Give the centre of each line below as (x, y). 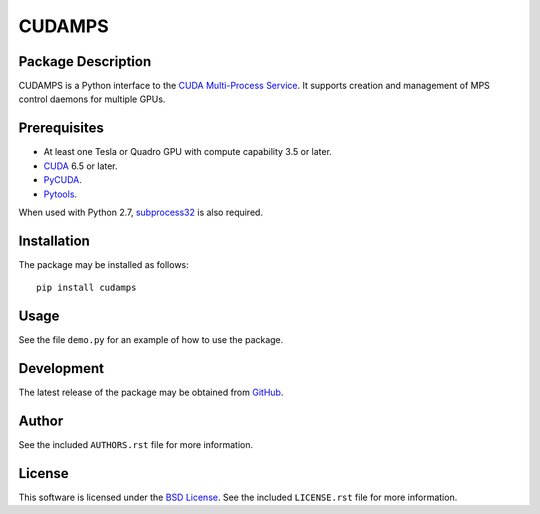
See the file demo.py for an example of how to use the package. (151, 340)
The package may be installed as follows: (103, 264)
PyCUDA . (62, 180)
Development (61, 368)
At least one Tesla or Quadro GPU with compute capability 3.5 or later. (187, 152)
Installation (54, 240)
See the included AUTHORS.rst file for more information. (136, 444)
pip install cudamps (86, 288)
